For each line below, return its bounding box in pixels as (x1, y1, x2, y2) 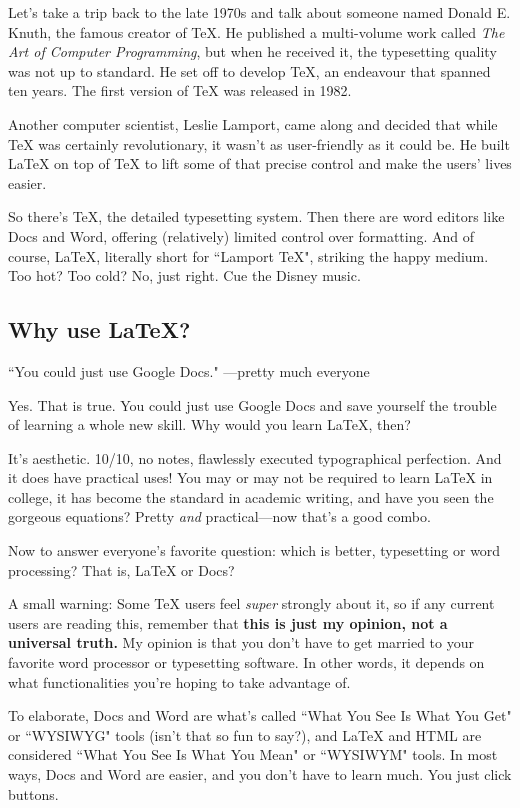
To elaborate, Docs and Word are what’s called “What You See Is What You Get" (8, 705, 512, 726)
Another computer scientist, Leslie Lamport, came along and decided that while (8, 113, 498, 134)
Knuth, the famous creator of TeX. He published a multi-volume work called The (8, 21, 505, 42)
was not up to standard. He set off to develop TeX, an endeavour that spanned (8, 60, 491, 81)
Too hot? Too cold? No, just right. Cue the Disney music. (8, 265, 361, 286)
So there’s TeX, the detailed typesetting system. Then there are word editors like (8, 206, 505, 227)
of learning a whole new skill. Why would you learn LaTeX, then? (8, 414, 411, 435)
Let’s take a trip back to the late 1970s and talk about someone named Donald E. (8, 2, 511, 22)
